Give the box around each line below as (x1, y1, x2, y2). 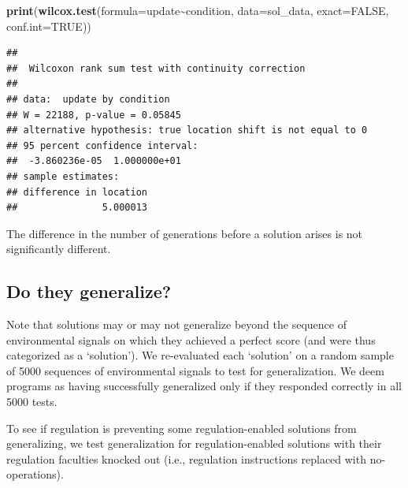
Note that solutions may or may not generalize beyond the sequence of (6, 316, 347, 333)
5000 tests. (6, 393, 57, 410)
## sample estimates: (6, 170, 120, 182)
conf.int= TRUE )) (6, 17, 91, 34)
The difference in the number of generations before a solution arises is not (6, 225, 363, 241)
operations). (6, 466, 64, 482)
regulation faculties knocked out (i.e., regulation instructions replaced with (6, 450, 366, 467)
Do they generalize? (6, 279, 172, 304)
